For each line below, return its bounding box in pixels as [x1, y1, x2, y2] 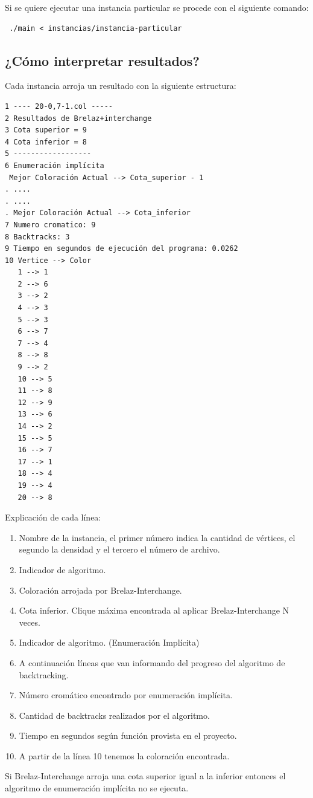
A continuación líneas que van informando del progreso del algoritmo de [19, 656, 285, 669]
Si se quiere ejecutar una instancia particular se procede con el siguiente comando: [5, 1, 309, 13]
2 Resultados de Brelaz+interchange [5, 114, 152, 123]
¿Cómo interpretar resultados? [5, 51, 200, 70]
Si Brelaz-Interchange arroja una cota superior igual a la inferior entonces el [5, 770, 286, 782]
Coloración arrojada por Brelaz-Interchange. [19, 583, 182, 596]
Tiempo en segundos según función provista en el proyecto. [19, 729, 237, 742]
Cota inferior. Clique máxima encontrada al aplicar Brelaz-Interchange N [19, 604, 289, 617]
